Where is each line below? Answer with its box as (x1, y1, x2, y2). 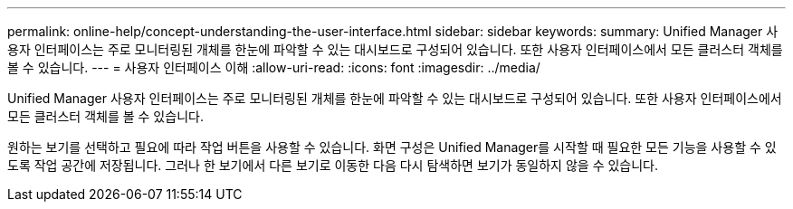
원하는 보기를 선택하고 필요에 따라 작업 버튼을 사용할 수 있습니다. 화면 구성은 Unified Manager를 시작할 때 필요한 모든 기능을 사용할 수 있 (7, 139, 777, 155)
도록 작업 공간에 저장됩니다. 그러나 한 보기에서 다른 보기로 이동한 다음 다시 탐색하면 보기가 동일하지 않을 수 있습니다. (7, 157, 659, 173)
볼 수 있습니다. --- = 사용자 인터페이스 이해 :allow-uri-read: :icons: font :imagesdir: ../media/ (7, 60, 540, 75)
